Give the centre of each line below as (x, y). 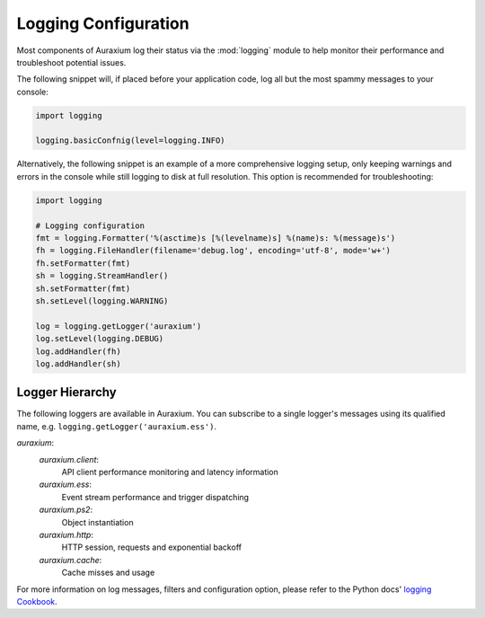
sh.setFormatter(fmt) (83, 288)
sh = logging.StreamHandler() (102, 276)
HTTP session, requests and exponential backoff (152, 547)
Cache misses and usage (108, 573)
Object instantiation (97, 522)
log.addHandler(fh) (78, 351)
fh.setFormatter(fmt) (83, 263)
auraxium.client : (69, 459)
